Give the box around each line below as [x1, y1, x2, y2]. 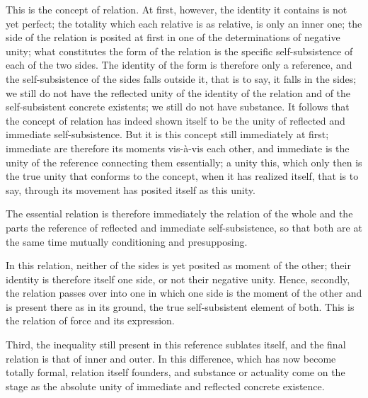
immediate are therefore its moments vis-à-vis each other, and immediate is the [6, 140, 350, 155]
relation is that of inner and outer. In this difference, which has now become [6, 351, 336, 365]
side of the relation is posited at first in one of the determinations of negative [6, 30, 340, 45]
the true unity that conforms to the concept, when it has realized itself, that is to [6, 169, 359, 183]
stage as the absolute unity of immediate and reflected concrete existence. [6, 378, 325, 393]
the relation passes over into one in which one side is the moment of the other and [6, 285, 362, 300]
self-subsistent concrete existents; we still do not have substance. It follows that [6, 99, 350, 114]
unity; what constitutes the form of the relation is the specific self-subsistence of [6, 43, 353, 58]
